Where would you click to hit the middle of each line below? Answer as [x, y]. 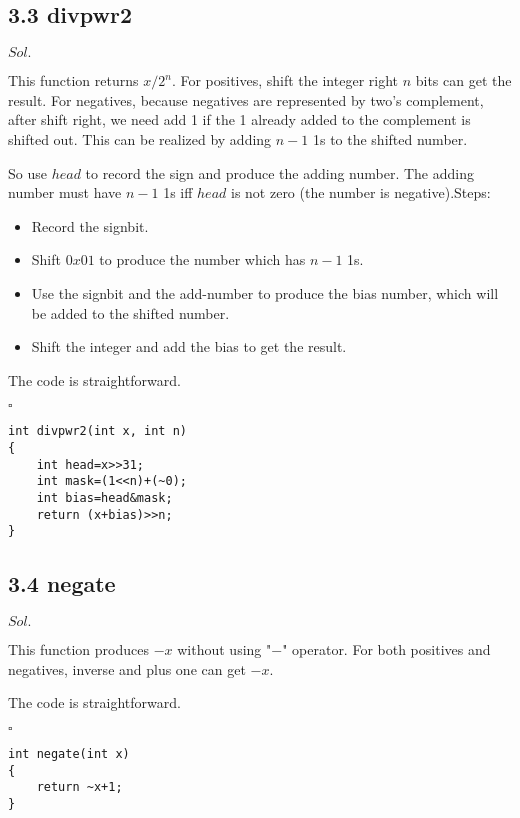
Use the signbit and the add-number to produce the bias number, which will [265, 292]
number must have [65, 192]
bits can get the [463, 80]
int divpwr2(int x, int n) [97, 431]
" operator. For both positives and [386, 649]
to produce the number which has [202, 259]
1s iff [178, 192]
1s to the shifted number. [390, 138]
